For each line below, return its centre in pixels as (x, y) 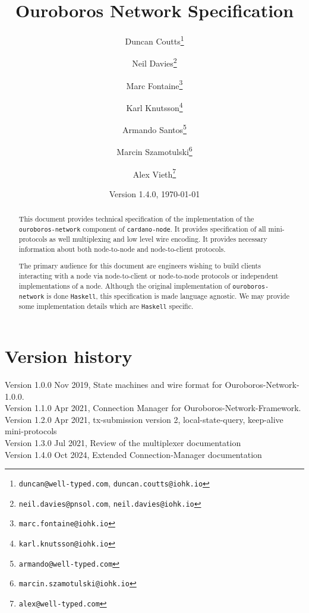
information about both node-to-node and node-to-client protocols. (122, 249)
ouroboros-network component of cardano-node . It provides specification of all (142, 228)
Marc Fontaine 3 (154, 84)
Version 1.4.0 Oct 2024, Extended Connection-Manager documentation (133, 454)
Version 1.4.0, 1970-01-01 (154, 193)
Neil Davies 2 (154, 62)
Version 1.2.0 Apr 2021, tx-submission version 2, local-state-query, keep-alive (144, 419)
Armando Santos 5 (154, 129)
